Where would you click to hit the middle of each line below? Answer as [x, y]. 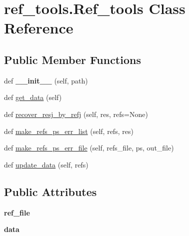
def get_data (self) [33, 97]
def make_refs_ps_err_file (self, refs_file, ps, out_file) [89, 148]
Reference [39, 28]
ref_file [17, 212]
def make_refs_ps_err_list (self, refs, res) [69, 131]
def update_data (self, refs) [46, 164]
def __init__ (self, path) [46, 80]
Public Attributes [50, 191]
